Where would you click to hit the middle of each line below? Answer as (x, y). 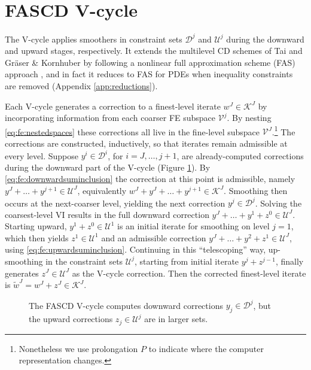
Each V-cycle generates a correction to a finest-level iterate (113, 106)
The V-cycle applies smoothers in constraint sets (94, 39)
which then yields (37, 237)
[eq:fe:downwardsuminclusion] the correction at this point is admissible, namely (150, 179)
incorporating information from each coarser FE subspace (110, 118)
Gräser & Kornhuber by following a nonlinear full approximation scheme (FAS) (150, 62)
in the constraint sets (84, 261)
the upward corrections (71, 319)
